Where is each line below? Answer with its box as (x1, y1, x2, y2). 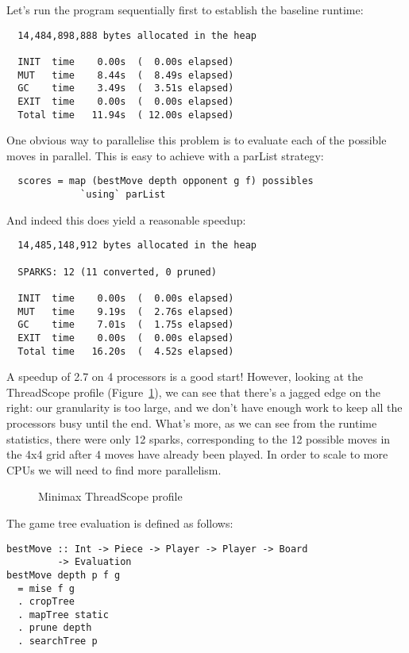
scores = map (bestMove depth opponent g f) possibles (17, 175, 314, 187)
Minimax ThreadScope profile (38, 488, 183, 505)
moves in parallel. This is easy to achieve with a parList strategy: (6, 147, 324, 163)
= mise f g (17, 582, 75, 594)
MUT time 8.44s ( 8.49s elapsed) (17, 69, 234, 81)
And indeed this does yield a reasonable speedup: (6, 211, 246, 228)
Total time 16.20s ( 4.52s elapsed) (17, 345, 234, 357)
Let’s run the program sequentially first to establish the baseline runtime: (6, 2, 364, 17)
